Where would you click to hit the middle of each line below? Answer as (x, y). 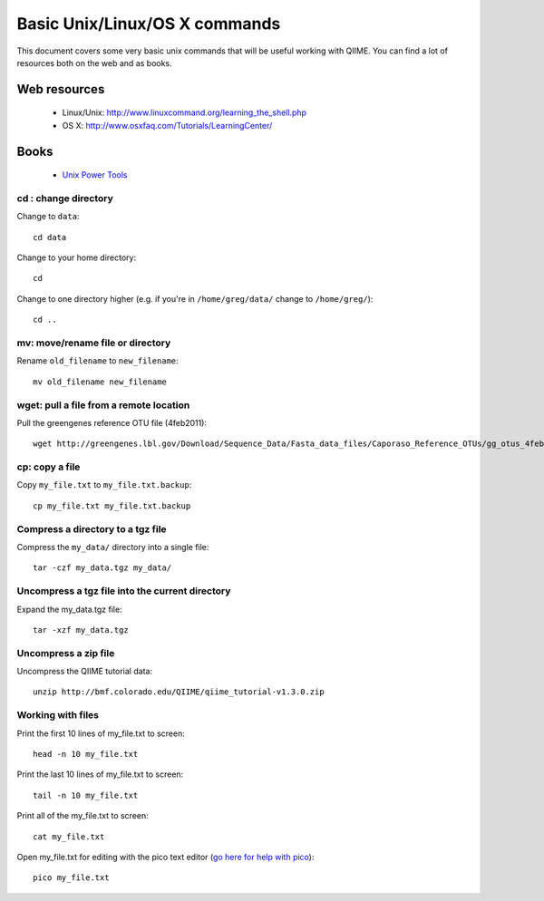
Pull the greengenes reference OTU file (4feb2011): (112, 422)
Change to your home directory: (76, 257)
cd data (50, 237)
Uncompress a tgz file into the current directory (124, 591)
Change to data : (48, 217)
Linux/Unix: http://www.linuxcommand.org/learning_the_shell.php (185, 112)
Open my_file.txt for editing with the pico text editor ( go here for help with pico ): (165, 857)
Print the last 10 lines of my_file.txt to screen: (100, 774)
